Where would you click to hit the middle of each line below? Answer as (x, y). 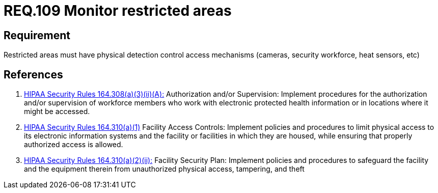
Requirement (37, 35)
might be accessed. (57, 112)
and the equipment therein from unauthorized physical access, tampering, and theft (164, 169)
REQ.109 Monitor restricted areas (118, 11)
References (33, 74)
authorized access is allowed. (74, 145)
